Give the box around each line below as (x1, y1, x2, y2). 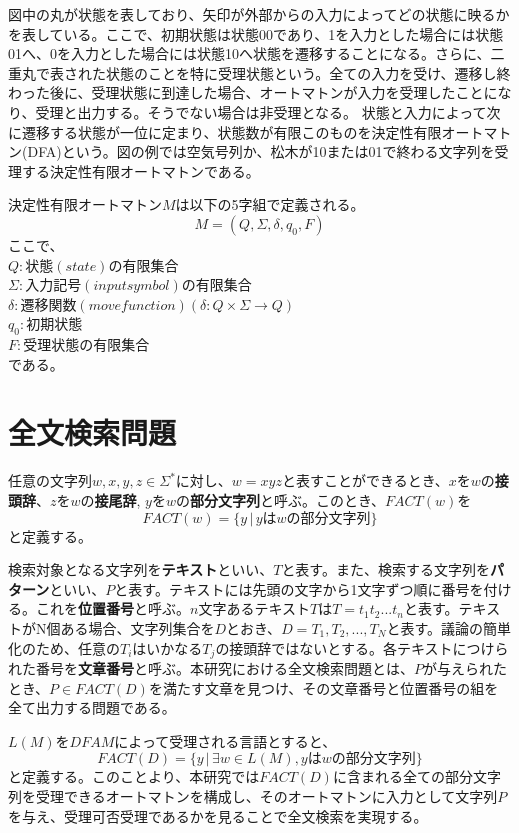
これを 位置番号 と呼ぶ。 (35, 598, 190, 619)
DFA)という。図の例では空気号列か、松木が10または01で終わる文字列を (27, 141, 495, 162)
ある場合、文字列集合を (60, 617, 215, 638)
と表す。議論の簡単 (386, 617, 511, 638)
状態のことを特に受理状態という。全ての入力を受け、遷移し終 (105, 62, 511, 83)
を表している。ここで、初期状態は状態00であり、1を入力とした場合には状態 (8, 23, 504, 44)
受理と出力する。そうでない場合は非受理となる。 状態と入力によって (35, 101, 487, 122)
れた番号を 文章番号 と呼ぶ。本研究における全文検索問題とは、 (8, 658, 414, 679)
